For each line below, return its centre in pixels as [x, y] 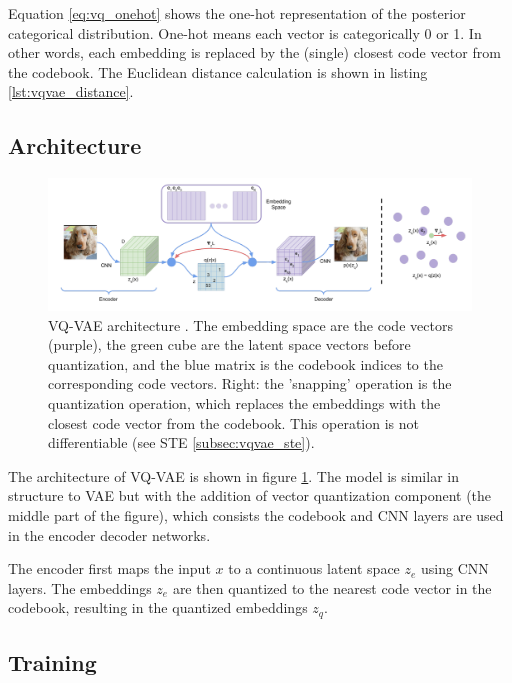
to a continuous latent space [314, 568]
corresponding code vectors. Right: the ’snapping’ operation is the [250, 383]
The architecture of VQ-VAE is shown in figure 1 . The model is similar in [233, 475]
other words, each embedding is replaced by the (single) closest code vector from [254, 52]
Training [52, 662]
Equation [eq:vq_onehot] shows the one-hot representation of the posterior [237, 13]
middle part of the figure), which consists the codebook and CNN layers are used [256, 515]
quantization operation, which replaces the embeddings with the [244, 403]
